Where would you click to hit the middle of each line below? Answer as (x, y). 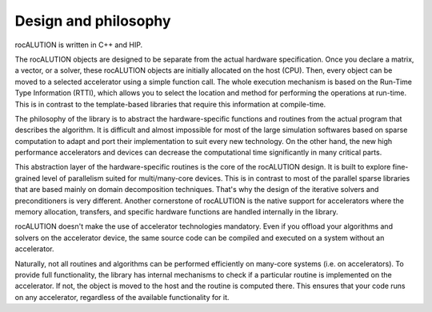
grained (28, 178)
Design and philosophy (93, 21)
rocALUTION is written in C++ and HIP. (79, 45)
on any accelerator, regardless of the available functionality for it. (122, 297)
